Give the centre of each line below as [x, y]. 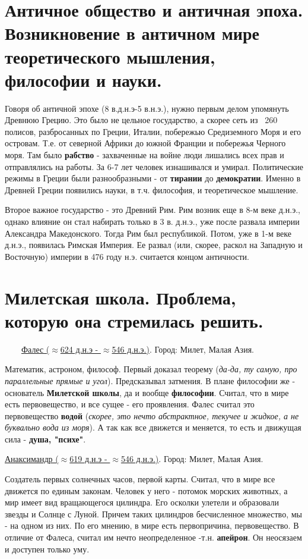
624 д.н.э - [79, 349]
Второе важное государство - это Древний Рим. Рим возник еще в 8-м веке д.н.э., [153, 210]
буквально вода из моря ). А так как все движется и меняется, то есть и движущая [153, 427]
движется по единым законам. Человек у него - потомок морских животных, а [146, 490]
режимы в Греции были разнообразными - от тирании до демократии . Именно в [153, 178]
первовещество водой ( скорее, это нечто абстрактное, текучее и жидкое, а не [152, 415]
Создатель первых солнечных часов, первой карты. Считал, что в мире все [140, 479]
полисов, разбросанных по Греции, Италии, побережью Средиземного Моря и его [153, 131]
